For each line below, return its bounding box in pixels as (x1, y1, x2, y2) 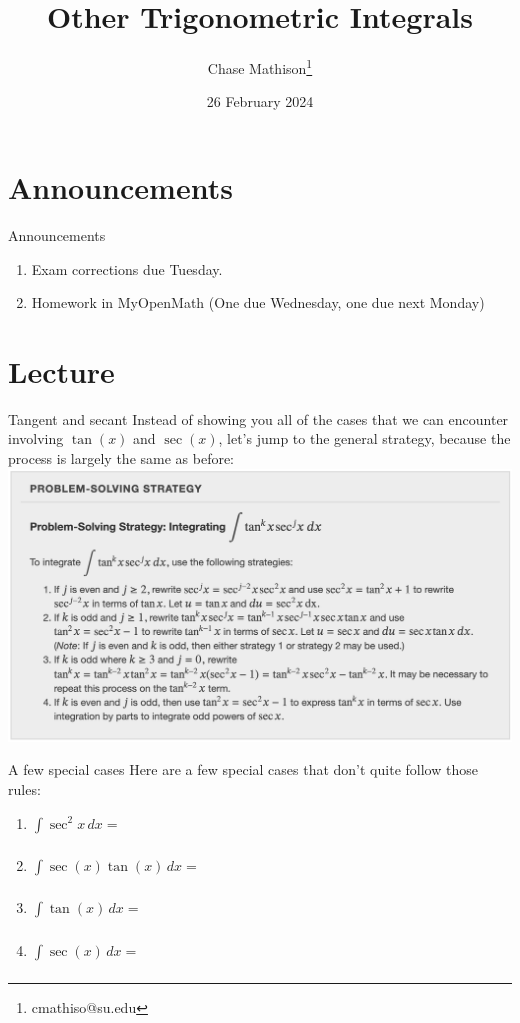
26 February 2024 (206, 91, 314, 112)
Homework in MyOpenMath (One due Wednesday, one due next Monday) (31, 292, 485, 313)
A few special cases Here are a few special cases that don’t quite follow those (8, 759, 478, 780)
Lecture (8, 350, 115, 391)
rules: (8, 778, 41, 799)
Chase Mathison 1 (207, 55, 313, 78)
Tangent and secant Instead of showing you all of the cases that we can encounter (8, 408, 509, 429)
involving (8, 428, 64, 449)
